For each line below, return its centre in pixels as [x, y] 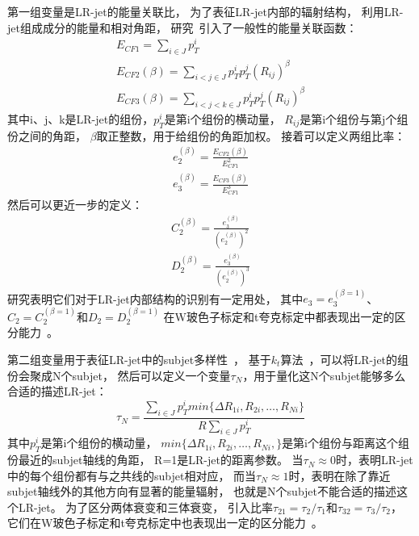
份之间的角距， [47, 135]
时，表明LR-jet [374, 460]
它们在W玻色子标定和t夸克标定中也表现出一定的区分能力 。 [165, 523]
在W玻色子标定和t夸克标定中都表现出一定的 [279, 316]
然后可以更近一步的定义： [75, 205]
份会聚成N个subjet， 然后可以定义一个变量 [119, 375]
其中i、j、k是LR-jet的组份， [81, 118]
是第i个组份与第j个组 [354, 118]
